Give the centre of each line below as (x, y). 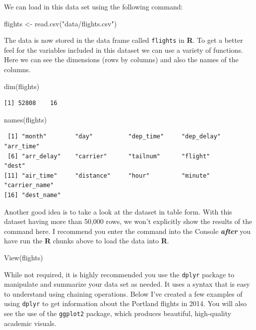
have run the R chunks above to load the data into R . (87, 241)
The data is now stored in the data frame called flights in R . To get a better (124, 40)
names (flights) (26, 119)
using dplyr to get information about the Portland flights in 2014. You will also (126, 303)
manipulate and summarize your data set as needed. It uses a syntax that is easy (127, 284)
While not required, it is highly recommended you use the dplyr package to (119, 274)
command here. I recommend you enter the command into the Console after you (128, 231)
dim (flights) (22, 86)
